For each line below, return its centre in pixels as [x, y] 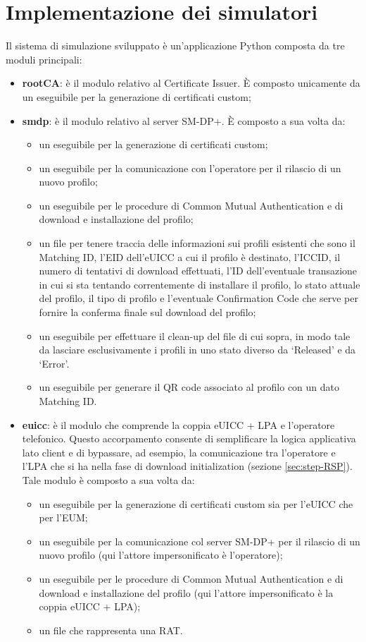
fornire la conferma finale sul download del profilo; [147, 312]
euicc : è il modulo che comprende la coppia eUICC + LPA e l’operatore [178, 424]
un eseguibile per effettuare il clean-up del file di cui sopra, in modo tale [195, 335]
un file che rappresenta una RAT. [111, 630]
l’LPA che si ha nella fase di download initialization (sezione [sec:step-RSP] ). [187, 466]
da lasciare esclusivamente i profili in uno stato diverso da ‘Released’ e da [197, 350]
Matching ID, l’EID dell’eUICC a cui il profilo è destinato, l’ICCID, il [190, 256]
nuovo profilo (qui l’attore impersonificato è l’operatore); [161, 555]
